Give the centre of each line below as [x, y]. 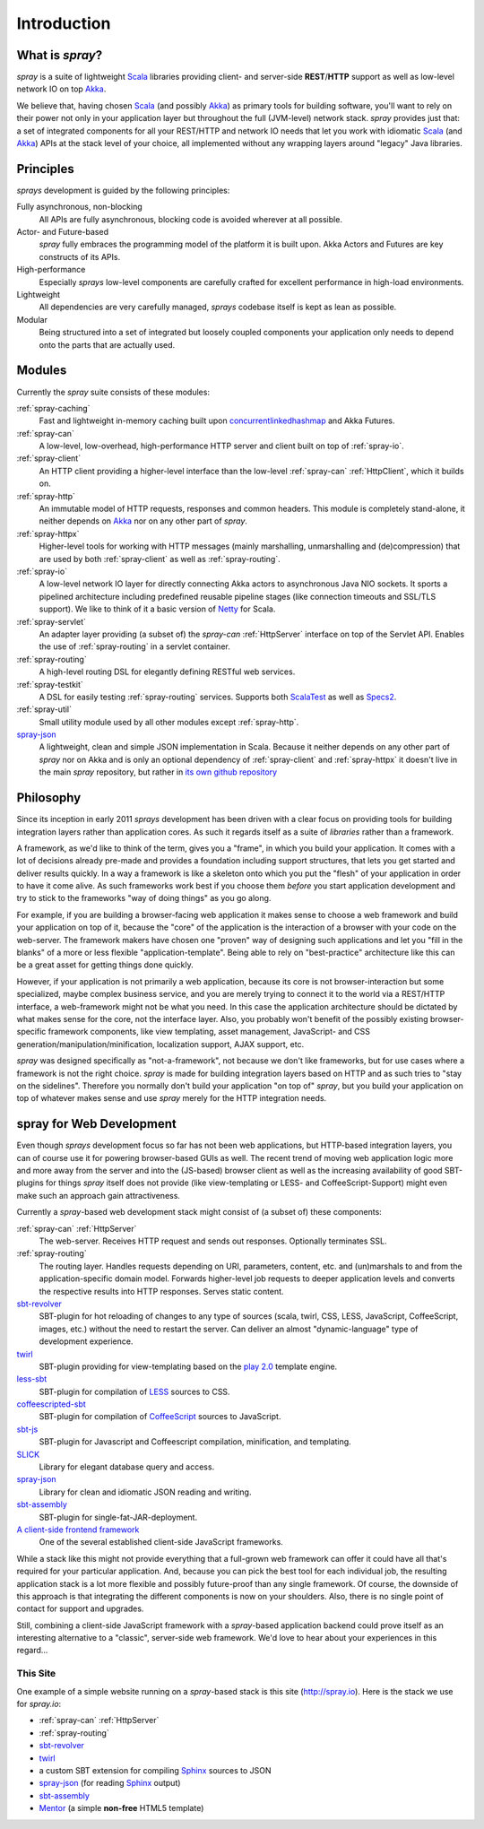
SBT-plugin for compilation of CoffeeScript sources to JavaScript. [160, 1417]
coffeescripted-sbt [52, 1404]
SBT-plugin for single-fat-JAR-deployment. [118, 1517]
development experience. [86, 1341]
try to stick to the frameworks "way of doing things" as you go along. [144, 898]
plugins [30, 1183]
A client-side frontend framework [78, 1530]
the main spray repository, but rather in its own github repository [158, 772]
